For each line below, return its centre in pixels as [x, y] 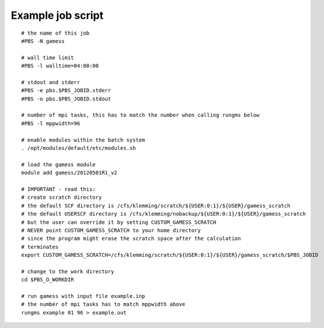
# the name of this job [55, 33]
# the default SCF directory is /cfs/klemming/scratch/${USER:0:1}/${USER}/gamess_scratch [156, 205]
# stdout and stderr [51, 82]
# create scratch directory [62, 198]
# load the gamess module [59, 164]
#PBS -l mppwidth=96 [51, 123]
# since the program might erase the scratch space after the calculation [131, 239]
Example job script [57, 15]
